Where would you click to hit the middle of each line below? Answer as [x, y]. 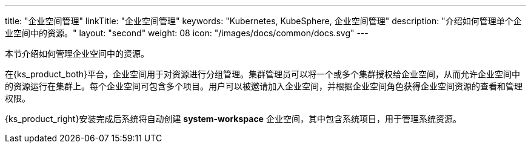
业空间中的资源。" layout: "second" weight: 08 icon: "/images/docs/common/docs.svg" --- [187, 33]
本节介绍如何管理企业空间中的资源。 [77, 53]
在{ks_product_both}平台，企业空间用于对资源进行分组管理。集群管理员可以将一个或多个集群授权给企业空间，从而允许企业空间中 [262, 74]
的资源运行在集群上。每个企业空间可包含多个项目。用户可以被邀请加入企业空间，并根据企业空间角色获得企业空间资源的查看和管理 [264, 86]
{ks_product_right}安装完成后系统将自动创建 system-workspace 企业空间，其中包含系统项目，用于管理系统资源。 [233, 119]
